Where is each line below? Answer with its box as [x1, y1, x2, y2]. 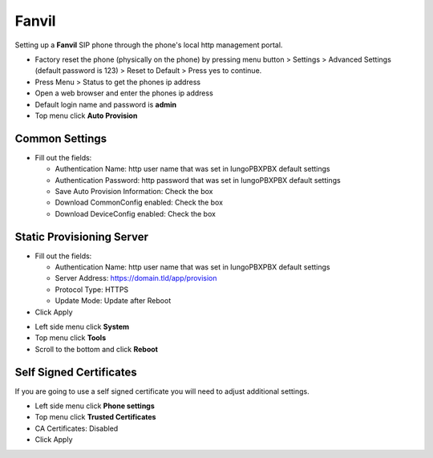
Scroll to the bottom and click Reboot [34, 344, 158, 354]
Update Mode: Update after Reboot [55, 296, 172, 306]
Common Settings [14, 132, 107, 145]
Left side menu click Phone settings [34, 401, 156, 411]
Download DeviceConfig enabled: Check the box [55, 209, 216, 218]
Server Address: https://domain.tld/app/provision [55, 274, 217, 283]
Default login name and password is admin [34, 99, 177, 109]
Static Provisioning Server [14, 229, 148, 244]
